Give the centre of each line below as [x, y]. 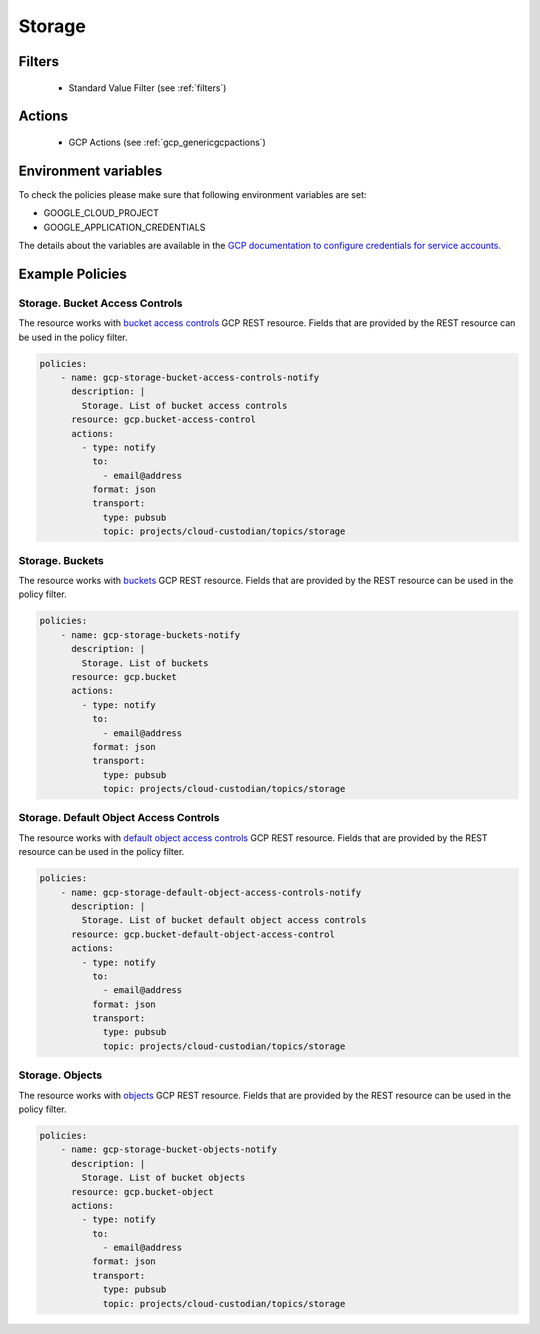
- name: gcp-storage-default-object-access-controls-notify [211, 892]
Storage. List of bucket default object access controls [224, 920]
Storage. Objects [60, 1075]
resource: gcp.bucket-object [142, 1191]
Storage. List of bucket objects [163, 1178]
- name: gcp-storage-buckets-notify [150, 634]
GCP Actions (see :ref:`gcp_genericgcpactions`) [167, 142]
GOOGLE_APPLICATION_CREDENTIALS [124, 227]
